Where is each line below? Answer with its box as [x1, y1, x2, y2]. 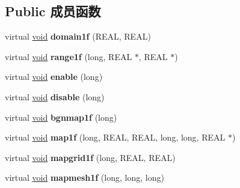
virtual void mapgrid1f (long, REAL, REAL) [5, 151, 176, 163]
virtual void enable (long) [5, 70, 103, 83]
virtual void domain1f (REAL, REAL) [5, 30, 151, 43]
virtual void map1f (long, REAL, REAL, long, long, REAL [5, 131, 226, 144]
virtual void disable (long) [5, 90, 105, 103]
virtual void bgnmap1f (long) [5, 111, 117, 123]
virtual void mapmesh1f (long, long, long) [5, 171, 164, 184]
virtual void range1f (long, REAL [5, 50, 132, 62]
